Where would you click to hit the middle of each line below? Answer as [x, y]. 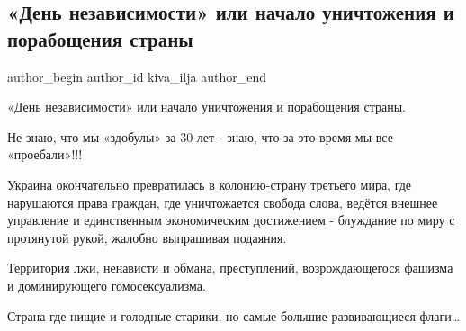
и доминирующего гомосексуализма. [107, 285]
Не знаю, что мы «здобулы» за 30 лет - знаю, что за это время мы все [200, 136]
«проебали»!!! [45, 154]
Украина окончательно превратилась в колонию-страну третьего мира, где [210, 184]
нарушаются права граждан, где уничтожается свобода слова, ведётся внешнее [223, 202]
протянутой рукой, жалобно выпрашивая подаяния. [147, 237]
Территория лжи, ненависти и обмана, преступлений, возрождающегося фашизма [230, 268]
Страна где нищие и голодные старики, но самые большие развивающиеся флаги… [234, 315]
